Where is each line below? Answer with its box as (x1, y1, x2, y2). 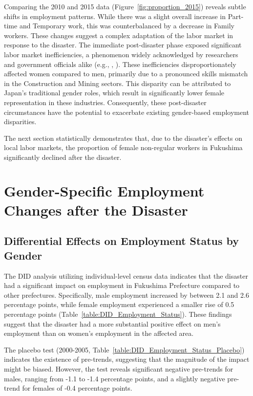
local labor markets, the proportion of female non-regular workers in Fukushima (4, 142, 243, 153)
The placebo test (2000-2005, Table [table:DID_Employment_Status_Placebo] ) (4, 344, 245, 354)
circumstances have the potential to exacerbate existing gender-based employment (4, 107, 250, 117)
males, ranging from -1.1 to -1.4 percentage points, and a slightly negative (4, 373, 225, 383)
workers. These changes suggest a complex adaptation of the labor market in (4, 30, 233, 40)
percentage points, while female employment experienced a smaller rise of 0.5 (4, 299, 234, 309)
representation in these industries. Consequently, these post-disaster (4, 97, 207, 107)
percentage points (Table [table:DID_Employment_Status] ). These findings (4, 309, 232, 319)
